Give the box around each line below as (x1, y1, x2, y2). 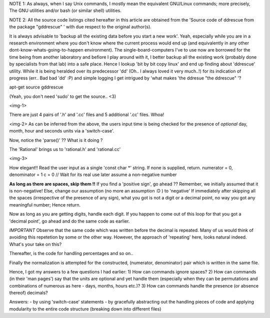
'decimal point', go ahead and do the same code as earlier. (9, 218, 130, 224)
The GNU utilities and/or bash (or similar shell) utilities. (9, 7, 122, 13)
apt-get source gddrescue (9, 84, 63, 90)
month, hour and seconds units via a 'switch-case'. (9, 128, 114, 134)
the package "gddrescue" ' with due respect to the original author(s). (9, 24, 152, 30)
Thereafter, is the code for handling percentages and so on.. (9, 250, 133, 256)
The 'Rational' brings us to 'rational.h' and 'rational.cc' (9, 146, 121, 152)
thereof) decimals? (9, 290, 48, 296)
